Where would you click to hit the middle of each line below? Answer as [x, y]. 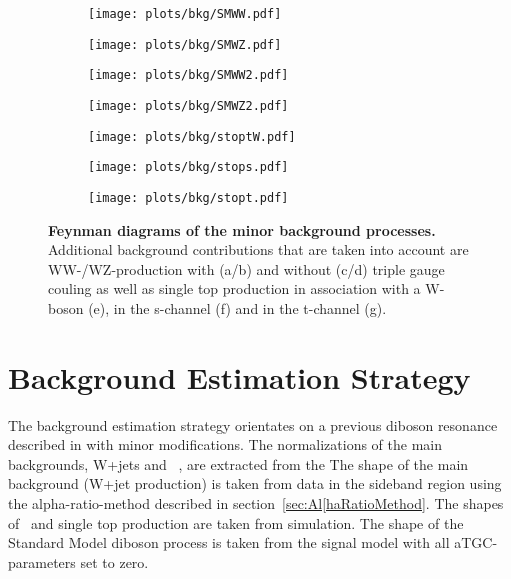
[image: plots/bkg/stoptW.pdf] [192, 136]
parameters [42, 561]
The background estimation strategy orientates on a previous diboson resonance [253, 424]
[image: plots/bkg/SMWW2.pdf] [188, 75]
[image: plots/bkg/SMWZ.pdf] [185, 44]
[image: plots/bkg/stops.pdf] [188, 167]
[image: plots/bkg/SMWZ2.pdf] [188, 105]
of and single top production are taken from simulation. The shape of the [236, 522]
